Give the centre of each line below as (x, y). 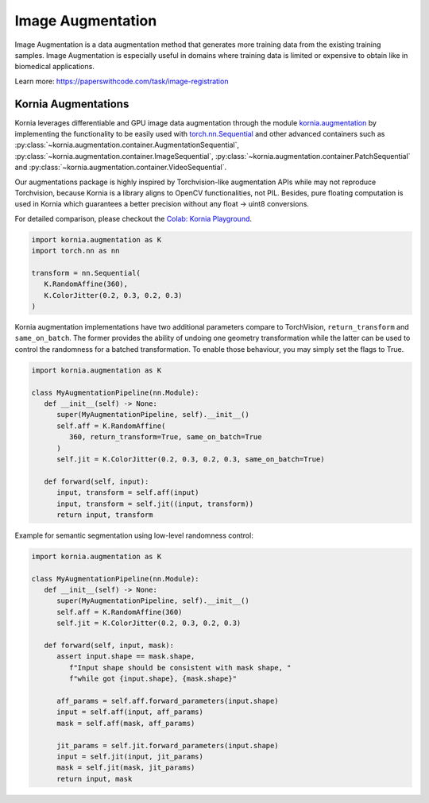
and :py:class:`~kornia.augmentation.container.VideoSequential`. (120, 168)
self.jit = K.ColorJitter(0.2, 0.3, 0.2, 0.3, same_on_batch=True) (191, 459)
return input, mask (95, 779)
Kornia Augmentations (72, 104)
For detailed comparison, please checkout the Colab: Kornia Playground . (133, 218)
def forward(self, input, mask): (109, 645)
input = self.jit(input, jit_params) (130, 756)
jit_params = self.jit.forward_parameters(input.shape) (168, 745)
